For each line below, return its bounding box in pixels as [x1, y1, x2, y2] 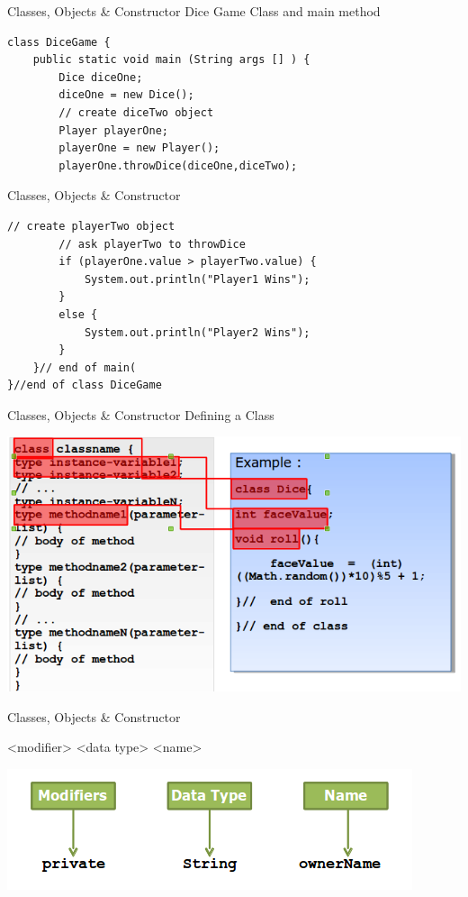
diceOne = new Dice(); [58, 88, 194, 102]
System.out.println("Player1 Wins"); [84, 272, 310, 286]
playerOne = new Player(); [58, 142, 220, 155]
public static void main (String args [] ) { [32, 53, 310, 67]
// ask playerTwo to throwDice [58, 237, 246, 251]
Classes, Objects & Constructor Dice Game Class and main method [7, 2, 381, 20]
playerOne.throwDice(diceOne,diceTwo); [58, 159, 298, 172]
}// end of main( [32, 361, 137, 374]
